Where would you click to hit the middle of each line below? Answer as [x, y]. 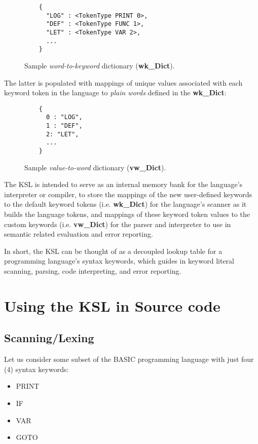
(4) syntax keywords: [36, 369]
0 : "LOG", [64, 117]
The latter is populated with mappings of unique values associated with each [123, 82]
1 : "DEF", [64, 126]
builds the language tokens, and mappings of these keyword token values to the [127, 214]
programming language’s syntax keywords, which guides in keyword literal [119, 261]
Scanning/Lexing [49, 338]
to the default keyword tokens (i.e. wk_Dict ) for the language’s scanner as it [125, 204]
